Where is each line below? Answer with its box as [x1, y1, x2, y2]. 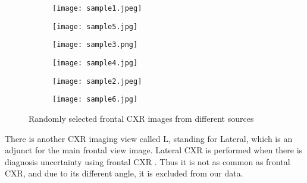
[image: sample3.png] [52, 40, 138, 49]
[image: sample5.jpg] [52, 22, 138, 31]
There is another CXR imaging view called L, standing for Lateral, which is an [5, 132, 293, 144]
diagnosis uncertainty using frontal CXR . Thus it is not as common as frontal [5, 155, 290, 168]
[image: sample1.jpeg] [52, 4, 142, 12]
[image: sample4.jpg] [52, 58, 138, 67]
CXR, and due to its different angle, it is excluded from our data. [5, 167, 243, 179]
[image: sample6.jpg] [52, 95, 138, 104]
